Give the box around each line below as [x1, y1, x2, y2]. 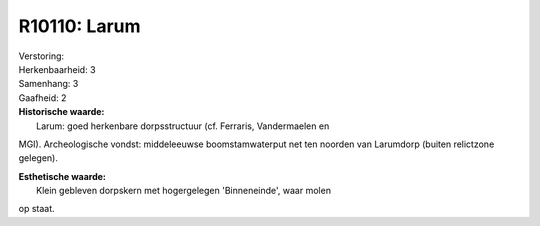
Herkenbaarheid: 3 [18, 63, 96, 75]
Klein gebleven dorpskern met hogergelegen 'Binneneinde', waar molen [36, 185, 332, 197]
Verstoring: [18, 50, 65, 62]
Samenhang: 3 [18, 78, 79, 90]
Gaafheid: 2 [18, 91, 67, 104]
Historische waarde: [18, 106, 105, 118]
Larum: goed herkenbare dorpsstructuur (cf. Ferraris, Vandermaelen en [36, 120, 330, 132]
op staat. [18, 203, 55, 215]
